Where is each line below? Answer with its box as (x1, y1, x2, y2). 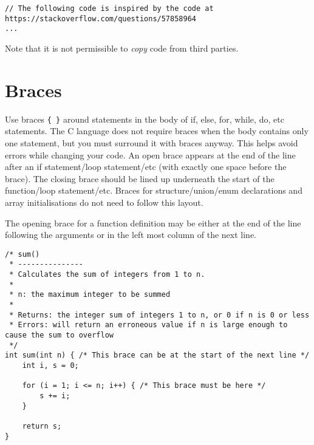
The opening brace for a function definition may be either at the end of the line (5, 216, 301, 229)
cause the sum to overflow (5, 330, 114, 339)
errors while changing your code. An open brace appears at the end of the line (5, 148, 296, 161)
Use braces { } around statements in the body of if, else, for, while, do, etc (5, 112, 284, 125)
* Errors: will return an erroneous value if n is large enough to (9, 321, 288, 330)
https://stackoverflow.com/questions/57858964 (5, 14, 196, 23)
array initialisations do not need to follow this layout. (5, 195, 203, 208)
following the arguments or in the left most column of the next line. (5, 228, 257, 241)
